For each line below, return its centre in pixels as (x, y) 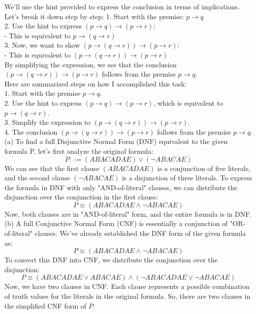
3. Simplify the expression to (48, 122)
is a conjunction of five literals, (204, 168)
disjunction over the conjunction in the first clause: (81, 197)
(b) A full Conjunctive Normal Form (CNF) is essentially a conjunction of (116, 223)
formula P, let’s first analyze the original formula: (79, 151)
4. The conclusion (31, 131)
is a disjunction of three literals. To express (187, 178)
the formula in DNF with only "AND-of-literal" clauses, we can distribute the (121, 187)
